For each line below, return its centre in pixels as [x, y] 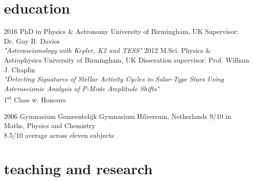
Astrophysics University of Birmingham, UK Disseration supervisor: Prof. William [127, 59]
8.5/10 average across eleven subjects [59, 135]
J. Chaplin [19, 69]
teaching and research [78, 168]
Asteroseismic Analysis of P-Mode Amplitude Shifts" [82, 88]
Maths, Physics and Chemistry [50, 125]
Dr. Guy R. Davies [32, 41]
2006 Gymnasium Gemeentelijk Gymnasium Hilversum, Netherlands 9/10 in [117, 116]
